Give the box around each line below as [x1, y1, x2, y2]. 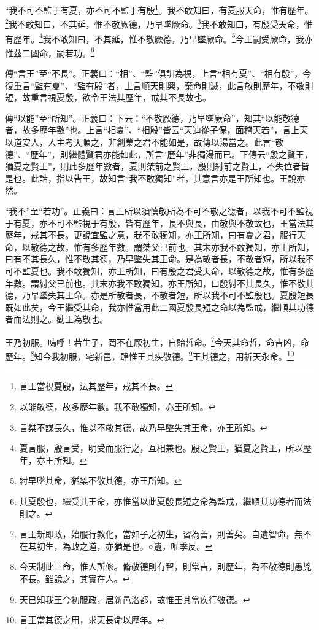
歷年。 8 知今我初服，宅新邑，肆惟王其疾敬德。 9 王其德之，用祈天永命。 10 [5, 348, 294, 362]
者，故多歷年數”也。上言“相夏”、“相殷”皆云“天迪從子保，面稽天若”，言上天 [5, 123, 309, 136]
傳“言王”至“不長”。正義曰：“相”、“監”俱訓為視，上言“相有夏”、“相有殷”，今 [5, 67, 312, 79]
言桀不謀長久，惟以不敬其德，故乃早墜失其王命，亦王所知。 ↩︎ [19, 421, 267, 434]
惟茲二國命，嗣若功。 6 [5, 44, 94, 59]
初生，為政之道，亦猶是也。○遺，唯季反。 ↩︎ [36, 539, 212, 552]
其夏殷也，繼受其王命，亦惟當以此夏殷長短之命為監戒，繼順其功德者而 [19, 494, 303, 507]
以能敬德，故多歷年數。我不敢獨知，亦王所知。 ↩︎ [19, 400, 216, 413]
